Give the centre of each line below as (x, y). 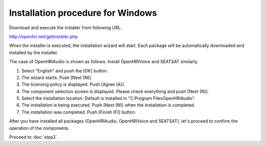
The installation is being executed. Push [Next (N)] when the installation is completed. (108, 105)
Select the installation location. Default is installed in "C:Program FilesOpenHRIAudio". (108, 98)
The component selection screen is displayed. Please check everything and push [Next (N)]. (115, 91)
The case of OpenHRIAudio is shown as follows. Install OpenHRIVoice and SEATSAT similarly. (104, 62)
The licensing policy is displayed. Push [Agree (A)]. (73, 84)
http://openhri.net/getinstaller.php (44, 36)
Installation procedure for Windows (83, 13)
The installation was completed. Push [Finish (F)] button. (79, 112)
